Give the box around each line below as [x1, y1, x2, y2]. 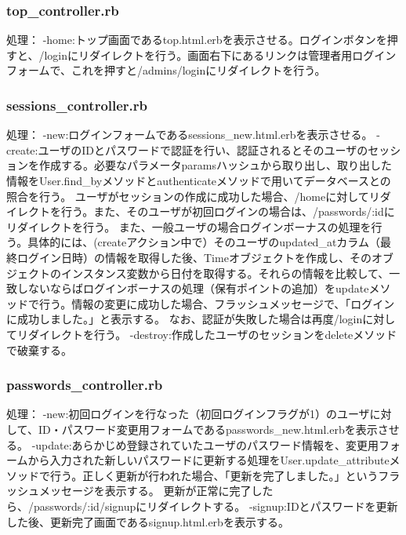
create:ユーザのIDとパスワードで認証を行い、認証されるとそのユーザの [6, 141, 368, 158]
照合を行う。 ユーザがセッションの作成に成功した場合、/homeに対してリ [6, 187, 380, 204]
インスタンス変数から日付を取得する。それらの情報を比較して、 [60, 264, 390, 281]
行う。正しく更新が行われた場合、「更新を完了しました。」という [49, 467, 379, 483]
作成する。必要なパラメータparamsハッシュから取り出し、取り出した [38, 157, 393, 173]
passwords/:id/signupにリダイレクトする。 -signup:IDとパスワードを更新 [33, 497, 398, 514]
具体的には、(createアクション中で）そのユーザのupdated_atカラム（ [27, 234, 380, 250]
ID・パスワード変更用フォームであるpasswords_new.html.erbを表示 [38, 420, 378, 437]
